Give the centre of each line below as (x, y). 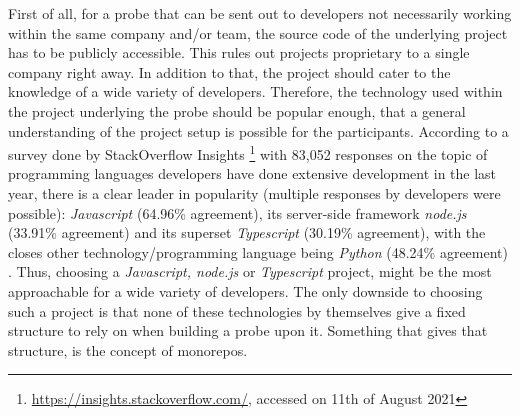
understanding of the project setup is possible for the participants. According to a (258, 130)
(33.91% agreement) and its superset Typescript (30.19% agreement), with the (247, 232)
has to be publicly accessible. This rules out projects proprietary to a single (239, 52)
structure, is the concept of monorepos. (128, 349)
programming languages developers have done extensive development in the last (252, 173)
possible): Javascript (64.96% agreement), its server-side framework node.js (237, 212)
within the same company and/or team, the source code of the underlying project (258, 32)
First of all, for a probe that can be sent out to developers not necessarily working (260, 13)
